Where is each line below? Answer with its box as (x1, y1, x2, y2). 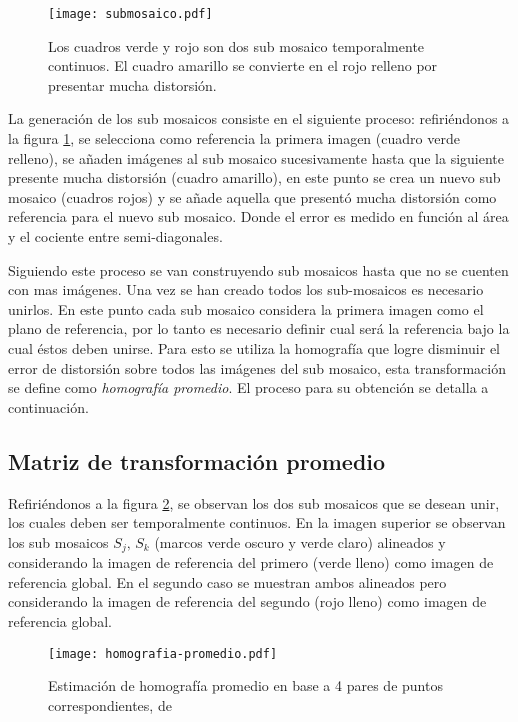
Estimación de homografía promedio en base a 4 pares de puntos (48, 675, 443, 696)
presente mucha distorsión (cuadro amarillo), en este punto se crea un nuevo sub (8, 167, 501, 188)
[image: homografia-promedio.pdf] (48, 646, 278, 661)
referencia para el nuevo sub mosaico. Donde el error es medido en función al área (8, 206, 509, 227)
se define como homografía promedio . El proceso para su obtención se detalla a (8, 377, 489, 398)
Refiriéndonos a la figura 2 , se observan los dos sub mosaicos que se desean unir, (8, 492, 500, 513)
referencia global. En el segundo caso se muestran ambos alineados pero (8, 571, 447, 592)
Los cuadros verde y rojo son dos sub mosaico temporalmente (48, 35, 425, 56)
